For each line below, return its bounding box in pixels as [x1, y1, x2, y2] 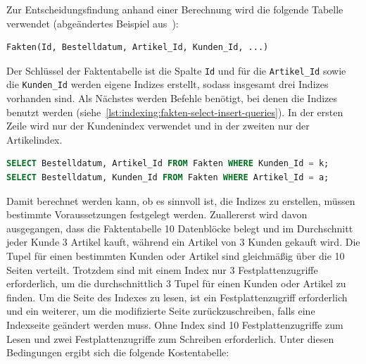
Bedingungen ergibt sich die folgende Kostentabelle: [6, 345, 229, 360]
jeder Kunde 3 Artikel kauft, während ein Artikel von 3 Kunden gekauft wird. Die [6, 234, 360, 249]
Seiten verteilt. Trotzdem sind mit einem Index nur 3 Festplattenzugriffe [6, 262, 318, 277]
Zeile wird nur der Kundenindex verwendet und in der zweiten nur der [6, 118, 310, 133]
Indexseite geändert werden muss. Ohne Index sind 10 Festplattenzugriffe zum [6, 318, 343, 332]
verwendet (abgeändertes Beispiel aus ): [6, 15, 179, 30]
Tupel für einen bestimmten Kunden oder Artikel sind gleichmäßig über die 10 [6, 249, 345, 263]
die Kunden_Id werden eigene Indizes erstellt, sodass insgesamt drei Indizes [6, 77, 329, 92]
